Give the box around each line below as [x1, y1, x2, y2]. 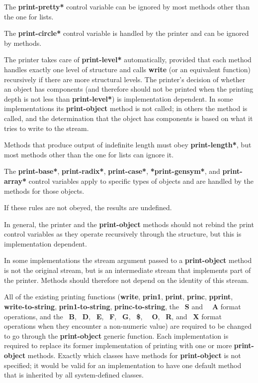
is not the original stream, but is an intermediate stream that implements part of [4, 265, 251, 275]
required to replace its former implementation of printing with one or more [4, 340, 232, 351]
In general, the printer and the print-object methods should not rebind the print [4, 219, 254, 229]
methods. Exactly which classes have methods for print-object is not [27, 350, 241, 360]
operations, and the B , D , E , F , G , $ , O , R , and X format [4, 311, 222, 321]
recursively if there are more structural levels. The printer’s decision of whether [4, 74, 246, 84]
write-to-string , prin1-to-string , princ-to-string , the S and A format [4, 301, 241, 311]
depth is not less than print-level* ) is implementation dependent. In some [4, 93, 233, 104]
